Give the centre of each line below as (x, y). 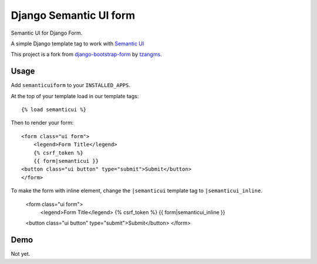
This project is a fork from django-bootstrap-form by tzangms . (86, 54)
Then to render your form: (42, 123)
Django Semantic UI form (73, 15)
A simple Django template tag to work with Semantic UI (77, 44)
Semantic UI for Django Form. (47, 33)
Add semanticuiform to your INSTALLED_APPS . (71, 85)
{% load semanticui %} (54, 110)
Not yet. (21, 254)
